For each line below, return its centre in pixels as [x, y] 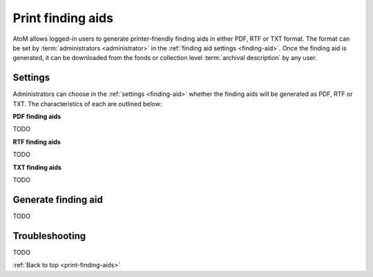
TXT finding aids [37, 167]
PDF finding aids [37, 117]
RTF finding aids [37, 142]
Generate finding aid [58, 199]
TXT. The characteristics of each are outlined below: [87, 104]
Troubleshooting [49, 236]
